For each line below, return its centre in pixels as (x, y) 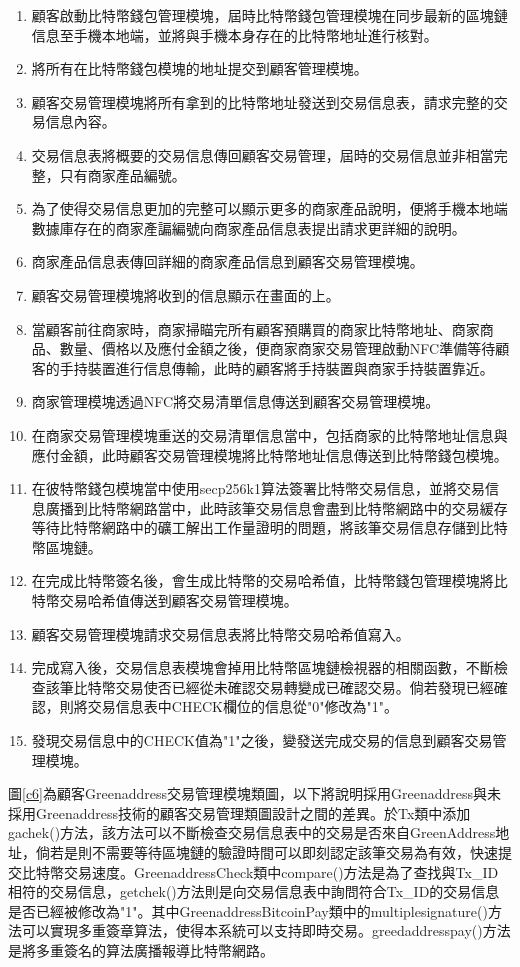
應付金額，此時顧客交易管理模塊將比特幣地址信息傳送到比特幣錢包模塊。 (269, 454)
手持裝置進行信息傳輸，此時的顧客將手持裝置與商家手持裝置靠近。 (276, 367)
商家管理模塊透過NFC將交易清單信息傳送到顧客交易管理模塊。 (235, 401)
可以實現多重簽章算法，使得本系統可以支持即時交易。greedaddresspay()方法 (266, 930)
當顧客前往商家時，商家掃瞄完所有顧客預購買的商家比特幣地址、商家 (255, 328)
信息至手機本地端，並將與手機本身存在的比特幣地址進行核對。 (234, 34)
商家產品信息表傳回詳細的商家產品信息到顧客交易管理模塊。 (227, 261)
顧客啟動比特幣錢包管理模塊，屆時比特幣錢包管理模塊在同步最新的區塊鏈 (269, 15)
